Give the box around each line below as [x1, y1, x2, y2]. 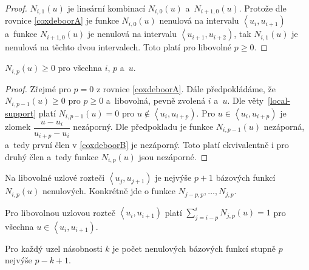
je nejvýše [155, 171, 192, 184]
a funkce [5, 27, 38, 40]
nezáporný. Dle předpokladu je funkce [73, 120, 214, 133]
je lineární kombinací [67, 2, 146, 14]
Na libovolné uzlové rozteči [5, 171, 105, 184]
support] [5, 106, 36, 119]
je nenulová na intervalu [87, 27, 177, 40]
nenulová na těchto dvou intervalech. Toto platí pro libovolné [5, 41, 232, 53]
